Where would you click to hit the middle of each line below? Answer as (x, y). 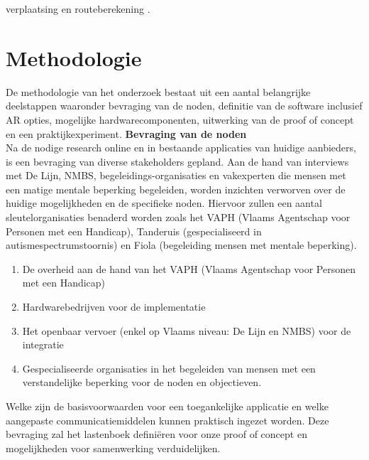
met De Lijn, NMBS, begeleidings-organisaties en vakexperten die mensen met (176, 175)
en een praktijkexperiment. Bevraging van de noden (126, 133)
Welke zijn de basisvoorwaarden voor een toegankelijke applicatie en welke (167, 406)
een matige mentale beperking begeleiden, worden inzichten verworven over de (176, 189)
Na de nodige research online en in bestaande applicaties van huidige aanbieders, (181, 148)
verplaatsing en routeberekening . (78, 9)
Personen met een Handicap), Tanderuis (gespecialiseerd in (134, 231)
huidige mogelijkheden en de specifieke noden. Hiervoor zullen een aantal (164, 203)
